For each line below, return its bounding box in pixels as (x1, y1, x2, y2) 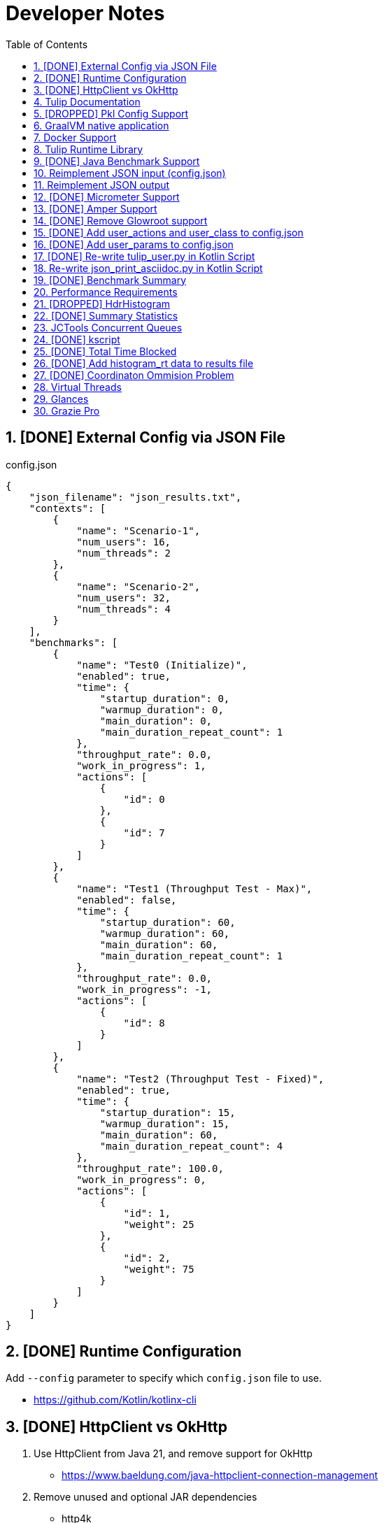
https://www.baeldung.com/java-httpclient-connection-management (62, 1469, 378, 1482)
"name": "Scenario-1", (76, 524, 201, 536)
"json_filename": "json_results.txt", (29, 491, 242, 503)
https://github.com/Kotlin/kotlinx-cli (34, 1394, 197, 1406)
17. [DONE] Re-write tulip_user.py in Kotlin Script (34, 250, 255, 262)
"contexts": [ (29, 502, 106, 514)
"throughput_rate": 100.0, (76, 1162, 224, 1174)
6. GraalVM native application (34, 119, 169, 131)
